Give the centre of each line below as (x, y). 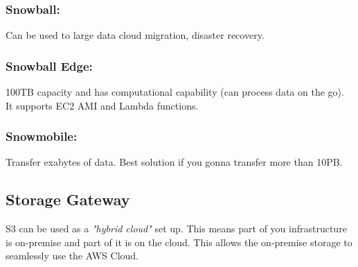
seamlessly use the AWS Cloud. (72, 256)
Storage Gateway (68, 199)
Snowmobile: (42, 136)
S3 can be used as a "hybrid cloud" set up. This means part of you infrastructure (176, 229)
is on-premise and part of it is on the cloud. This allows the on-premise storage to (179, 242)
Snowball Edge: (49, 66)
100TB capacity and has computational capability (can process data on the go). (175, 92)
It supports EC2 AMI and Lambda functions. (102, 105)
